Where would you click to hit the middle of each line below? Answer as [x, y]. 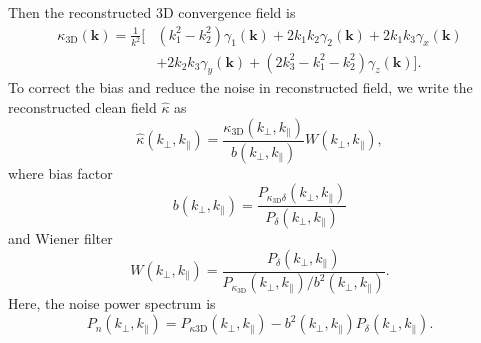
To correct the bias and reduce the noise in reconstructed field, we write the [240, 87]
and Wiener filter [60, 237]
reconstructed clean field [82, 107]
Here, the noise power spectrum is [112, 303]
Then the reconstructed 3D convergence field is [152, 12]
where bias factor [60, 172]
